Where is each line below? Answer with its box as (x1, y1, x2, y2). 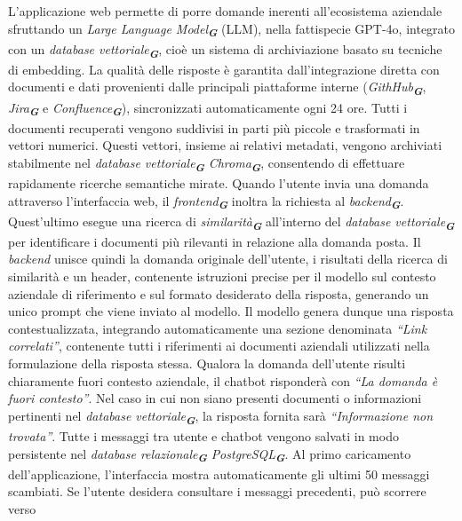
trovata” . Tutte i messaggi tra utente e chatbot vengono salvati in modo (8, 426, 399, 445)
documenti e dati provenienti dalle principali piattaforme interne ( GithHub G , (8, 77, 426, 99)
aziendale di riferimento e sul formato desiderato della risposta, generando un (8, 284, 429, 303)
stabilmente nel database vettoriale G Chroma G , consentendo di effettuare (8, 153, 405, 175)
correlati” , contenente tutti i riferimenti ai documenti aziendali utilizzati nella (8, 336, 430, 355)
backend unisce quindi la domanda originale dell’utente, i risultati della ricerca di (8, 249, 448, 268)
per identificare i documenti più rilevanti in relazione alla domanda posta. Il (8, 232, 421, 250)
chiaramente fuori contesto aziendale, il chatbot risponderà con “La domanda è (8, 371, 438, 390)
